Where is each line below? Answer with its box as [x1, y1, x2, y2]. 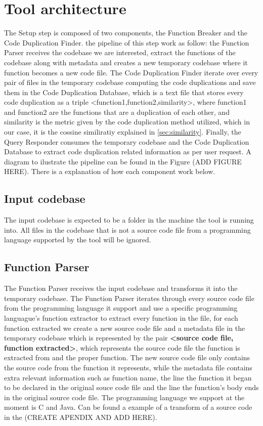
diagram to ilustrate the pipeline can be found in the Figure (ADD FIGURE [4, 156, 242, 166]
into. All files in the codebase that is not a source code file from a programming [4, 224, 251, 235]
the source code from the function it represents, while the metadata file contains [4, 362, 252, 372]
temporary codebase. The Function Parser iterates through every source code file [4, 292, 254, 303]
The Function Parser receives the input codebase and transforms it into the [4, 283, 238, 293]
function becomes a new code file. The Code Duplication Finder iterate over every [4, 67, 258, 77]
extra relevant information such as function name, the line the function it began [4, 372, 252, 382]
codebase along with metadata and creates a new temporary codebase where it [4, 57, 248, 67]
